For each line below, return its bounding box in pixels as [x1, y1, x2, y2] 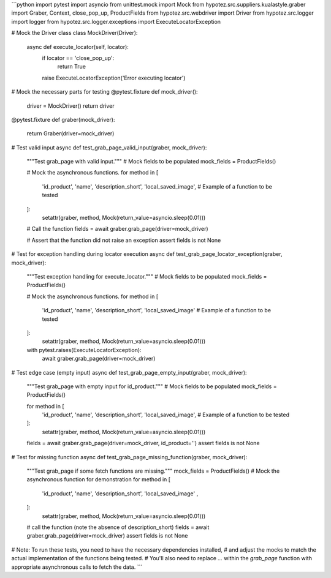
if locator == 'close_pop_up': [42, 54, 115, 61]
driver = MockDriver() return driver [26, 102, 115, 110]
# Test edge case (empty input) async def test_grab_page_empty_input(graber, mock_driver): [11, 369, 248, 376]
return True [57, 63, 86, 70]
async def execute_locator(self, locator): [26, 43, 129, 50]
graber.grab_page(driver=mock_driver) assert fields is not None [26, 532, 188, 539]
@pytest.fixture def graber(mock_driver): [11, 116, 115, 123]
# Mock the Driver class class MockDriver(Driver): [11, 29, 138, 37]
